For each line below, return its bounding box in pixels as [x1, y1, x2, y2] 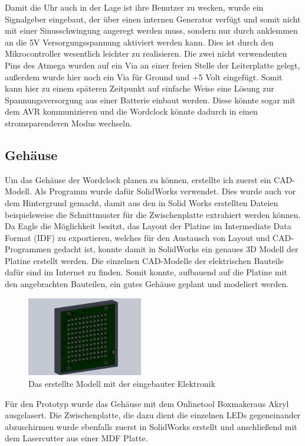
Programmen [5, 243, 51, 255]
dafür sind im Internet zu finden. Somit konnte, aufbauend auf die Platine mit [5, 266, 287, 278]
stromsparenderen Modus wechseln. [5, 116, 132, 129]
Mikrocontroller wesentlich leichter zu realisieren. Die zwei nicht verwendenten [5, 47, 287, 60]
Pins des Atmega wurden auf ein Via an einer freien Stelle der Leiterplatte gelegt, [5, 58, 300, 71]
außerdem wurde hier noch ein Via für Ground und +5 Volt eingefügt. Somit [5, 70, 283, 83]
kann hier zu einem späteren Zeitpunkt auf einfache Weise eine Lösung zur [5, 82, 274, 95]
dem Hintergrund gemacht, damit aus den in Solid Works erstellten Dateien [5, 196, 278, 209]
